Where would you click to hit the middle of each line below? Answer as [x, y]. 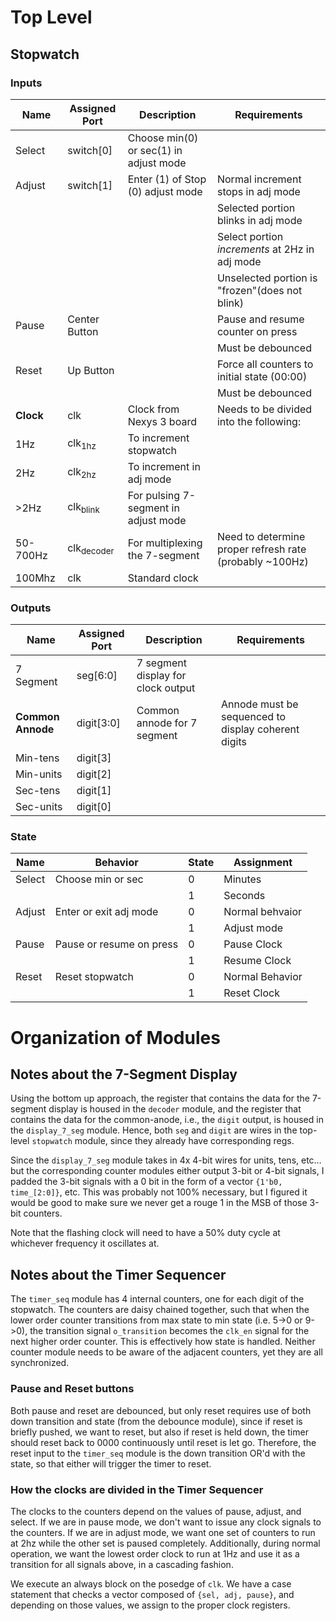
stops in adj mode [258, 191]
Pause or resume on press [116, 944]
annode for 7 [167, 723]
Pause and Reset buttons [72, 1389]
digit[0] [94, 807]
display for [161, 676]
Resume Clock [257, 961]
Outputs [31, 608]
